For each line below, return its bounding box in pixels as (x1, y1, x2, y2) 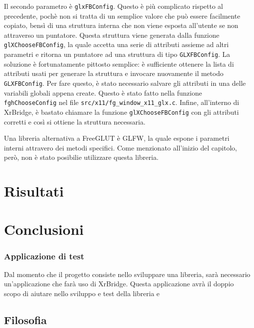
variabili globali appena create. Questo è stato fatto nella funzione (4, 87, 202, 98)
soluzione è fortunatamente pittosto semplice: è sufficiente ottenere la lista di (4, 58, 234, 69)
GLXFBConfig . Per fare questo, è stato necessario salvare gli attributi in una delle (4, 77, 246, 88)
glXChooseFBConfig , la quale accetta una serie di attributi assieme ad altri (4, 39, 229, 50)
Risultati (4, 181, 64, 201)
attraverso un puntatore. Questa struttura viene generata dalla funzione (4, 29, 219, 40)
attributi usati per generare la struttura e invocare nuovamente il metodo (4, 68, 224, 78)
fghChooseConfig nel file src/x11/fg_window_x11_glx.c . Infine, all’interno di (4, 97, 239, 107)
